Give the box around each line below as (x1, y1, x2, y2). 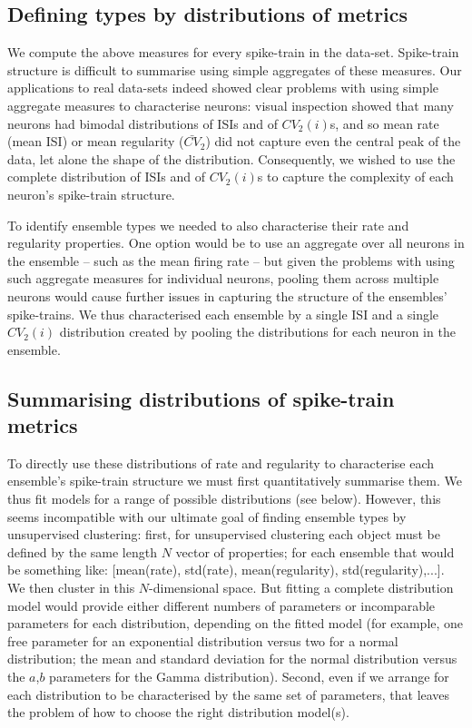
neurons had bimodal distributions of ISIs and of (7, 113, 278, 133)
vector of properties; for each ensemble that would (175, 542, 455, 561)
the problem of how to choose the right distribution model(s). (7, 703, 349, 722)
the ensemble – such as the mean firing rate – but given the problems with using (7, 251, 455, 270)
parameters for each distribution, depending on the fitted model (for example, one (7, 614, 464, 633)
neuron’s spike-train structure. (7, 184, 175, 203)
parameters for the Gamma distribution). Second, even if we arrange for (49, 667, 449, 686)
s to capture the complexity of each (257, 167, 454, 186)
